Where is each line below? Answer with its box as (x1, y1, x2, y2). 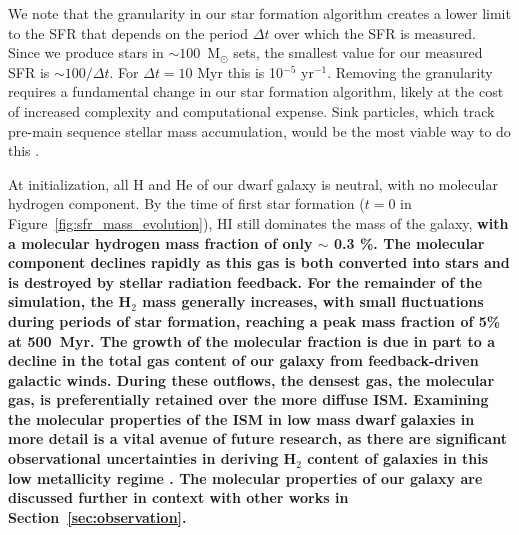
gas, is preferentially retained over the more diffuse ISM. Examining (8, 389, 489, 410)
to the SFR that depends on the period (8, 22, 249, 43)
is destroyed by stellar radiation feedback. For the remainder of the (8, 271, 483, 292)
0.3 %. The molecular (334, 232, 485, 253)
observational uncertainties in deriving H (8, 448, 297, 469)
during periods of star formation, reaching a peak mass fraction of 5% (8, 310, 501, 331)
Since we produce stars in (8, 42, 164, 63)
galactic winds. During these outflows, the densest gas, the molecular (8, 369, 495, 390)
